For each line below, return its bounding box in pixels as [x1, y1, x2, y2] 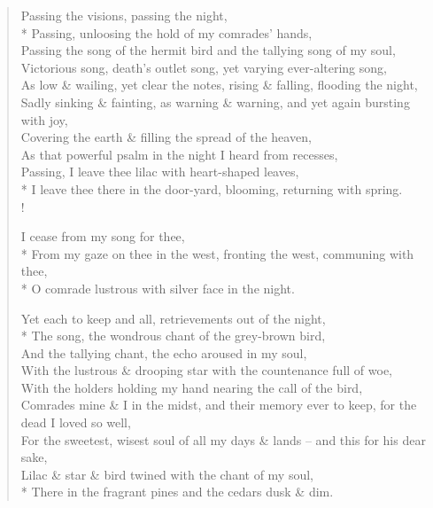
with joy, [20, 110, 68, 129]
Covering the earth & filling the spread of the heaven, [20, 128, 312, 146]
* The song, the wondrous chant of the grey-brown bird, [20, 326, 326, 345]
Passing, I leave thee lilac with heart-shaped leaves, [20, 162, 299, 181]
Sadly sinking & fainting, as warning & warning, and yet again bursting [20, 92, 410, 111]
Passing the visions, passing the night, [20, 6, 228, 24]
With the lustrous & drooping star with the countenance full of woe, [20, 361, 393, 379]
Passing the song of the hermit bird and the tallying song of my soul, [20, 41, 396, 59]
